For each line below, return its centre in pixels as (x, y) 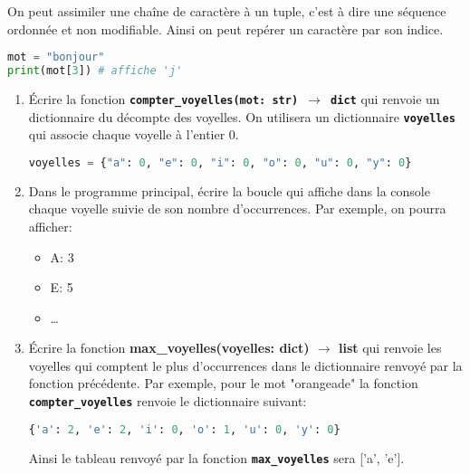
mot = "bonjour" (56, 57)
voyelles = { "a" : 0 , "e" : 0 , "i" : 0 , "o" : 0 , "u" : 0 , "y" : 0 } (220, 162)
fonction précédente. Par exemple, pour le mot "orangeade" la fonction (223, 383)
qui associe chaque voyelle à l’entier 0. (134, 134)
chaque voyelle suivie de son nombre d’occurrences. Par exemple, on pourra (237, 209)
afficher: (50, 226)
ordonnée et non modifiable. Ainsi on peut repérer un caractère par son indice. (225, 28)
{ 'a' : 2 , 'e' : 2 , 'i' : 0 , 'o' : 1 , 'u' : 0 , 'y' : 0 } (184, 429)
